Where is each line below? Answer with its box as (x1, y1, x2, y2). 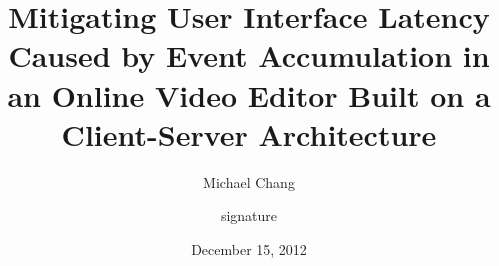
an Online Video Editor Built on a (7, 74, 491, 115)
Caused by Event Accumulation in (8, 35, 490, 76)
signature (220, 205, 278, 226)
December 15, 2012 (191, 238, 307, 259)
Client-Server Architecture (61, 113, 437, 154)
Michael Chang (203, 171, 295, 192)
